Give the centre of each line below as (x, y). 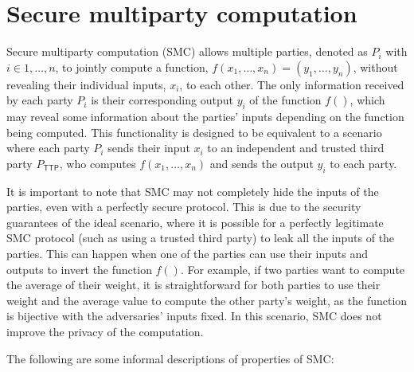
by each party (40, 100)
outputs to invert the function (79, 269)
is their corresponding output (162, 100)
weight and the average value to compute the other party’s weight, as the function (207, 300)
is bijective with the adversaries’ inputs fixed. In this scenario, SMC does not (194, 316)
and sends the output (262, 163)
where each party (48, 148)
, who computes (98, 163)
